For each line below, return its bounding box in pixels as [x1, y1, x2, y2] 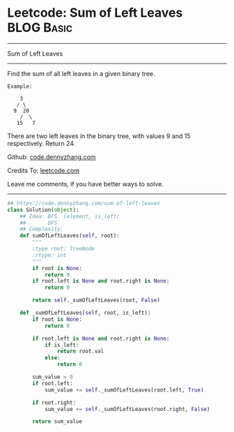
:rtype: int [32, 251, 68, 259]
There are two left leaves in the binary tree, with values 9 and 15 [7, 131, 191, 140]
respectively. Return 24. [7, 139, 76, 147]
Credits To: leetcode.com [7, 166, 80, 174]
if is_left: [44, 341, 79, 348]
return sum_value [32, 418, 82, 425]
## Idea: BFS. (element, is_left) [19, 213, 120, 220]
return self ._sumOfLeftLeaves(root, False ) [32, 297, 160, 304]
